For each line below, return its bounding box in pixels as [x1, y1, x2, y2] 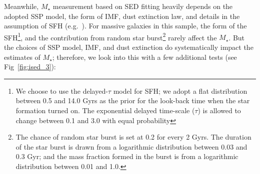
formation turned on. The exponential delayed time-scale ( [15, 105, 195, 115]
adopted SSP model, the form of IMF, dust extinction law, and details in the [4, 10, 240, 21]
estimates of [4, 51, 40, 62]
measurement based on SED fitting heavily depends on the [52, 1, 233, 11]
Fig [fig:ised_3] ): [4, 61, 56, 72]
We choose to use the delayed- [15, 85, 108, 96]
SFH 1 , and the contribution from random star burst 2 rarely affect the [4, 30, 217, 42]
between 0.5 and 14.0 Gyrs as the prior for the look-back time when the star [15, 95, 250, 106]
